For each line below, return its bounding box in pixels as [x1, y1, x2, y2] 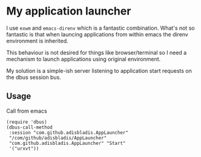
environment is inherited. [6, 37, 68, 44]
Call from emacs [6, 107, 47, 115]
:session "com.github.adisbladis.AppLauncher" [8, 129, 129, 136]
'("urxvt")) [8, 145, 39, 152]
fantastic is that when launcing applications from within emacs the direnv [6, 30, 189, 38]
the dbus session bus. [6, 73, 62, 81]
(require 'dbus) [6, 119, 47, 125]
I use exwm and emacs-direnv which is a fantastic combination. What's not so [6, 24, 195, 32]
